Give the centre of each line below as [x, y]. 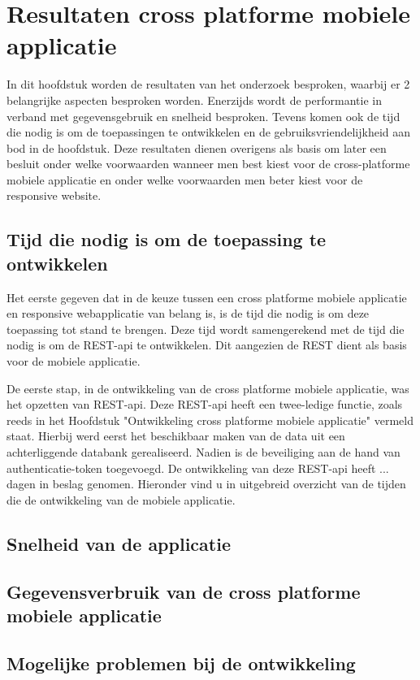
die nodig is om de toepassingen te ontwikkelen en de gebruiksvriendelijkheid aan [209, 132]
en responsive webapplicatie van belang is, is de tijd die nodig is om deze [188, 313]
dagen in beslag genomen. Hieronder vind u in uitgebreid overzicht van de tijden [206, 484]
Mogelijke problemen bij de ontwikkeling [181, 663]
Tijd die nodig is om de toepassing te [167, 239]
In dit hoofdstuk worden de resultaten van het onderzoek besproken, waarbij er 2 [208, 84]
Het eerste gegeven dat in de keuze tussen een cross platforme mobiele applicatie [207, 297]
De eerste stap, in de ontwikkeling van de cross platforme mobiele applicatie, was [208, 388]
